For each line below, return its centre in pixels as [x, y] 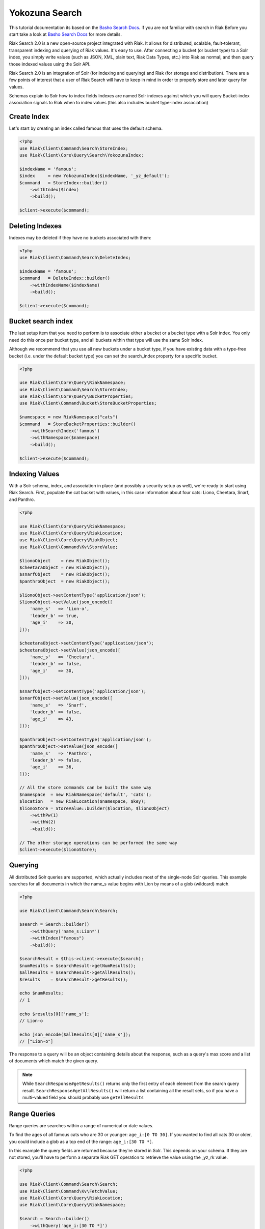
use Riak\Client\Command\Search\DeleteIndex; [75, 258]
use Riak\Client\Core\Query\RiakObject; [68, 540]
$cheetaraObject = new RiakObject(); [65, 567]
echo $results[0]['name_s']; [54, 1014]
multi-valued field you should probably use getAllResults [83, 1097]
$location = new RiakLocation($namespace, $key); [83, 802]
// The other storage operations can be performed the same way [98, 843]
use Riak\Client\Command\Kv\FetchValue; [68, 1191]
